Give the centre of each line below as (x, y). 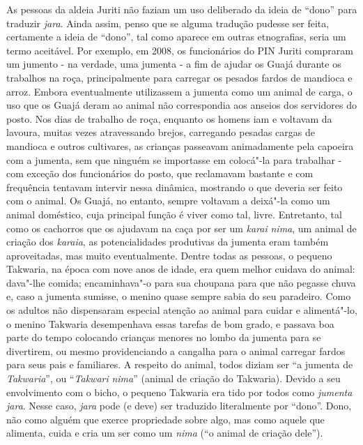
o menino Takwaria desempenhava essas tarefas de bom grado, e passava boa (170, 323)
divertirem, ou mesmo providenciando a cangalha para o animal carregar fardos (176, 350)
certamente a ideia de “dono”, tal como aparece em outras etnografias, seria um (176, 37)
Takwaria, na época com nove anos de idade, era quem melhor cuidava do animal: (181, 269)
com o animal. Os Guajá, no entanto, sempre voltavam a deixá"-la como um (168, 201)
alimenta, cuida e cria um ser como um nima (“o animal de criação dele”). (165, 433)
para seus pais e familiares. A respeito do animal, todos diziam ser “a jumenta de (180, 364)
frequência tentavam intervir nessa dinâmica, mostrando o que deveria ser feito (175, 187)
